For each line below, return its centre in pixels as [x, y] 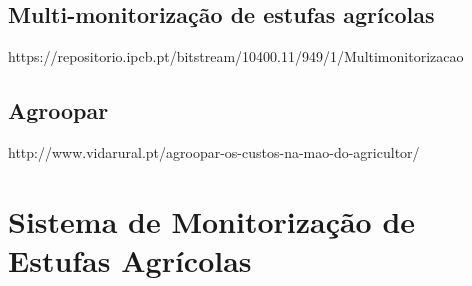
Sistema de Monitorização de [212, 220]
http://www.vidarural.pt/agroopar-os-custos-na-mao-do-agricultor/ [214, 152]
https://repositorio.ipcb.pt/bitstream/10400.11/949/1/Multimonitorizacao [236, 56]
